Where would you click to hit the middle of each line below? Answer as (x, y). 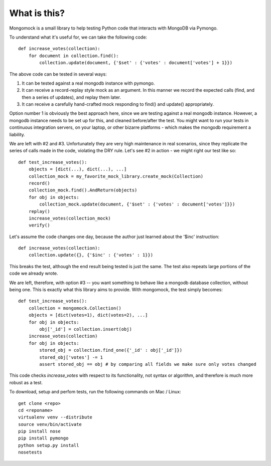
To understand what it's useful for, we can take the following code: (78, 37)
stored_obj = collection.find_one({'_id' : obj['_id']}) (111, 350)
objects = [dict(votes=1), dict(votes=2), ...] (88, 315)
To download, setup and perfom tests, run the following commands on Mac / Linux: (95, 392)
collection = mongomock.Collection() (75, 308)
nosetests (30, 452)
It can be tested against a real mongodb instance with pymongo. (88, 83)
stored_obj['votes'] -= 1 (71, 357)
